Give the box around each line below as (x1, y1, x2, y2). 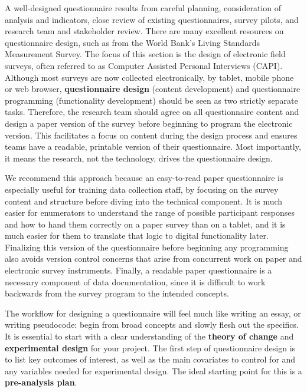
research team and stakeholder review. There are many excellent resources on (5, 25, 284, 37)
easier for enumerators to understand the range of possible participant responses (5, 206, 295, 219)
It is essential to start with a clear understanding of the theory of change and (5, 330, 294, 342)
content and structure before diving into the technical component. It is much (5, 195, 283, 207)
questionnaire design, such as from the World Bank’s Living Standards (5, 36, 260, 48)
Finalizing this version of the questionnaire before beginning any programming (5, 241, 289, 253)
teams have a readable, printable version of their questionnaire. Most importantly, (5, 140, 301, 153)
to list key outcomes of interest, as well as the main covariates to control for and (5, 353, 296, 365)
